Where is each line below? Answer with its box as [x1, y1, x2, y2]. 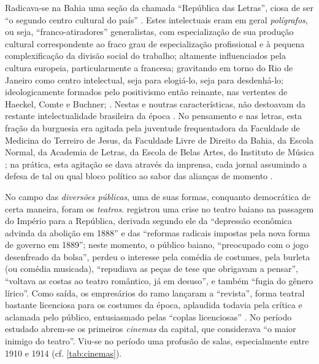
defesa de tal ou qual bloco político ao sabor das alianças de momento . [5, 169, 273, 182]
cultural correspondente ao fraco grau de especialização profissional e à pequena [5, 37, 305, 50]
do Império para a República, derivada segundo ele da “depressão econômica [5, 214, 293, 227]
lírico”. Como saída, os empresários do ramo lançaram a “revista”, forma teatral [5, 286, 305, 299]
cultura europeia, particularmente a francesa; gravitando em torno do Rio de [5, 61, 293, 74]
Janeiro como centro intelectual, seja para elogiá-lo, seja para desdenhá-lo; [5, 73, 284, 86]
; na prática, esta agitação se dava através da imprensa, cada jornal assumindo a [5, 157, 307, 170]
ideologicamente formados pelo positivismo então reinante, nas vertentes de [5, 85, 288, 98]
